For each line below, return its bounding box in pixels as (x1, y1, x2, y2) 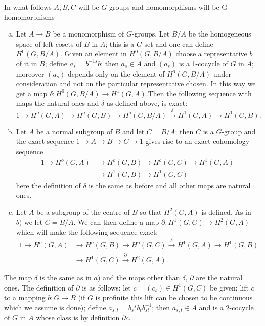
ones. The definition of (4, 282, 74, 293)
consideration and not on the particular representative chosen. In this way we (16, 78, 256, 89)
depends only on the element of (68, 68, 165, 79)
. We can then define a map (73, 216, 159, 227)
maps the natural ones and (16, 98, 99, 108)
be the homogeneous (188, 28, 251, 39)
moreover (16, 68, 45, 79)
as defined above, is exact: (106, 98, 188, 108)
